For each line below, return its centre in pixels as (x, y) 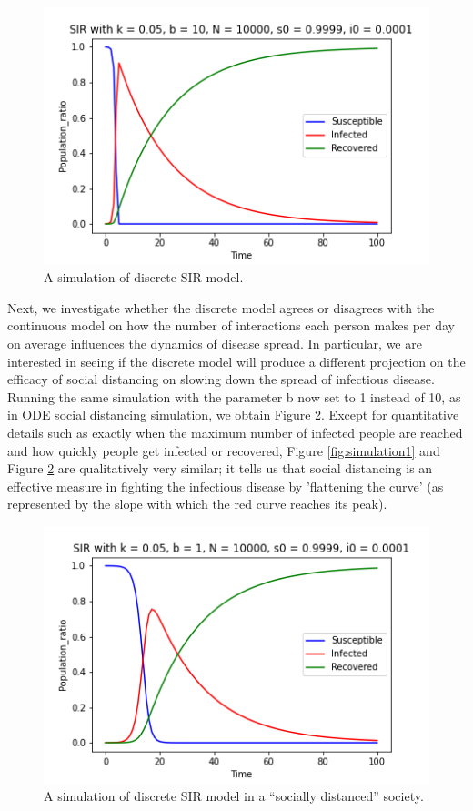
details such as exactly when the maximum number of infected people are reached (235, 432)
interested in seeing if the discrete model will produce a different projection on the (236, 361)
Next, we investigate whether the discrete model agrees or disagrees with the (221, 307)
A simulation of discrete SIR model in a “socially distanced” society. (234, 796)
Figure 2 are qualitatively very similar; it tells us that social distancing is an (220, 468)
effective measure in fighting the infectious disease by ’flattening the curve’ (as (226, 486)
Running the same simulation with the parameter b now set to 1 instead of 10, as (234, 396)
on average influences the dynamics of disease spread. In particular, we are (215, 344)
